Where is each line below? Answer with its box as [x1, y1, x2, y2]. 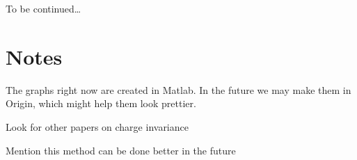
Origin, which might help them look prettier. [6, 96, 196, 111]
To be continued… [6, 1, 81, 15]
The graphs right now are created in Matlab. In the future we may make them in [6, 82, 351, 97]
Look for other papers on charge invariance [6, 119, 189, 134]
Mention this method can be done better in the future [6, 143, 236, 157]
